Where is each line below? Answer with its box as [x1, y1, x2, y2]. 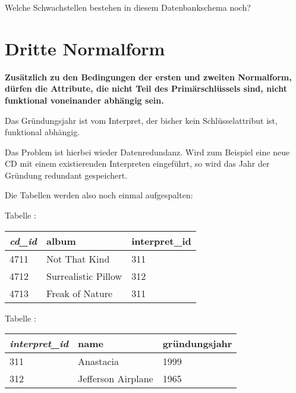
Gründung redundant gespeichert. [5, 169, 128, 181]
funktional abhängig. [5, 126, 80, 138]
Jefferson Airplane [78, 372, 153, 386]
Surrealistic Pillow [46, 269, 122, 283]
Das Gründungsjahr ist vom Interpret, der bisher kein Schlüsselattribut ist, [5, 114, 278, 126]
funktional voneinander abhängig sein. [5, 93, 164, 106]
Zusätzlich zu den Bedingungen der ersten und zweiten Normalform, [5, 70, 292, 83]
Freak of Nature [46, 286, 113, 300]
